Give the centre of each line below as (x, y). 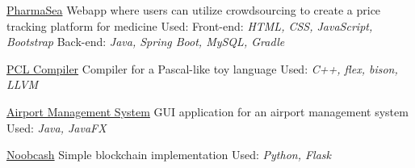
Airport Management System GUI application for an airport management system (207, 111)
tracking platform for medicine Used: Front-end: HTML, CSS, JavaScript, (190, 25)
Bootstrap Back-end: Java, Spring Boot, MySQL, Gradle (146, 42)
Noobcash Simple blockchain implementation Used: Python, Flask (169, 155)
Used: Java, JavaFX (57, 127)
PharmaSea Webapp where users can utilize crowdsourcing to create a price (194, 10)
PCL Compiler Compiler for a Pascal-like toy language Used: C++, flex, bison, (202, 68)
